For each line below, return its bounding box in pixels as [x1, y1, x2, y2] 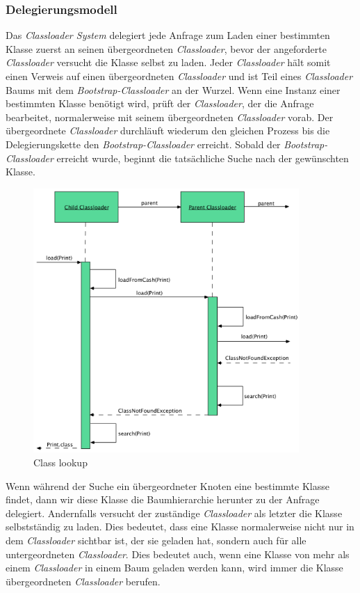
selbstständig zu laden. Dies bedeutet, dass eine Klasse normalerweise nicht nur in [6, 519, 354, 534]
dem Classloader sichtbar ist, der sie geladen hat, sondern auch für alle [6, 533, 306, 548]
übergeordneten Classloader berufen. [6, 574, 161, 588]
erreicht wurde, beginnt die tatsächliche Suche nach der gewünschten [56, 150, 349, 165]
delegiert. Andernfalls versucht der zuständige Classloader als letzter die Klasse [6, 505, 343, 520]
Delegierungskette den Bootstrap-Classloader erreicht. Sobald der [6, 136, 281, 151]
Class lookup [33, 455, 88, 470]
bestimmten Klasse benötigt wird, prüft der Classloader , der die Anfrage [6, 96, 314, 111]
